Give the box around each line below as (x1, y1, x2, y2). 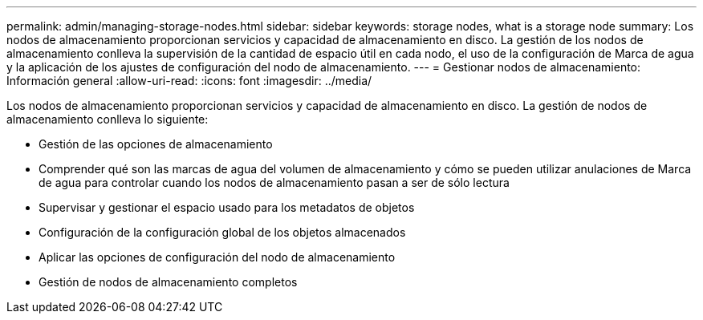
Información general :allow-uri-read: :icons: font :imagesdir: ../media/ (6, 74, 372, 87)
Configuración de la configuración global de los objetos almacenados (39, 225, 406, 239)
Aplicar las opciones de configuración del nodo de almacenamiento (39, 250, 396, 264)
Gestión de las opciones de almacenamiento (39, 137, 273, 151)
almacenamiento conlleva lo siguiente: (6, 112, 209, 126)
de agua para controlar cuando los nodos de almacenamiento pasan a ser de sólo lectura (39, 176, 510, 189)
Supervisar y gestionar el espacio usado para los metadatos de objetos (39, 201, 415, 214)
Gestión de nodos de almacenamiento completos (39, 275, 298, 289)
